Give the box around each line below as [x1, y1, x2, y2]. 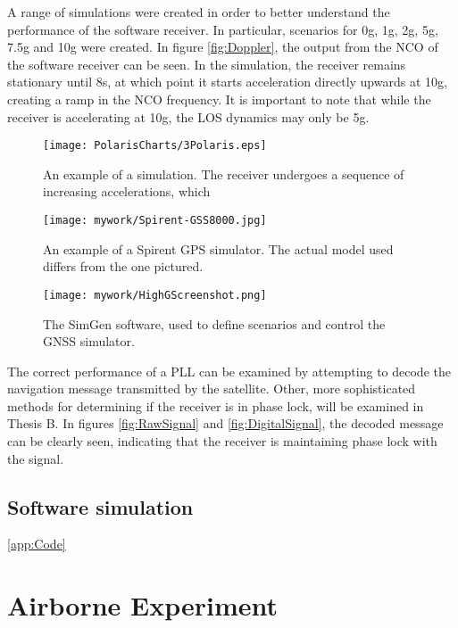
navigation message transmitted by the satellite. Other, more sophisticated [7, 379, 416, 398]
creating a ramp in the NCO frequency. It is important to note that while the [7, 89, 431, 108]
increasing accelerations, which [43, 182, 211, 201]
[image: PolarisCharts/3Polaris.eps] [43, 139, 267, 153]
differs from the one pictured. [43, 257, 204, 276]
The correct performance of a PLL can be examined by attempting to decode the [7, 361, 451, 380]
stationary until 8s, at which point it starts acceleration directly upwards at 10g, [7, 72, 447, 91]
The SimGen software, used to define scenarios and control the [43, 314, 386, 333]
